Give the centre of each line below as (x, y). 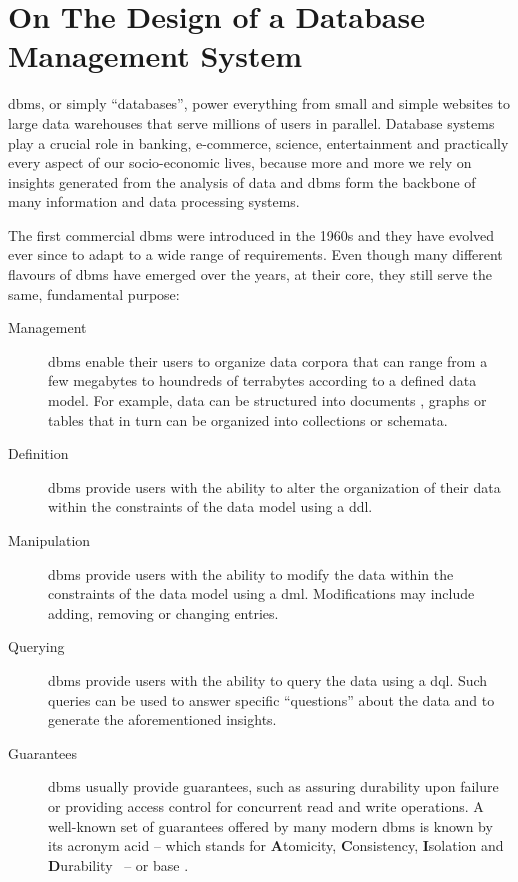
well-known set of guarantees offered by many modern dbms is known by (270, 825)
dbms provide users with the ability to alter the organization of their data (274, 486)
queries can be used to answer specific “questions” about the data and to (271, 699)
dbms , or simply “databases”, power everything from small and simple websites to (259, 103)
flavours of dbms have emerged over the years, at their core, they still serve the (250, 274)
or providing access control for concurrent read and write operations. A (266, 805)
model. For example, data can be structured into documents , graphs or (267, 400)
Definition (38, 453)
